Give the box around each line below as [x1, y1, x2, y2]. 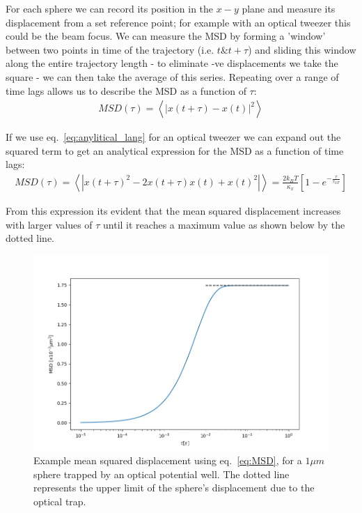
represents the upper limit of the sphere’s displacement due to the [33, 480, 315, 495]
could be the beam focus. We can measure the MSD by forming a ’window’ [6, 29, 326, 43]
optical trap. [33, 493, 86, 508]
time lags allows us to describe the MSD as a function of [6, 83, 246, 98]
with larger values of [6, 217, 93, 231]
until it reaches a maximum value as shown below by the [103, 217, 345, 231]
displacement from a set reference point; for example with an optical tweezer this [6, 15, 351, 29]
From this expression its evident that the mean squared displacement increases [6, 204, 341, 217]
